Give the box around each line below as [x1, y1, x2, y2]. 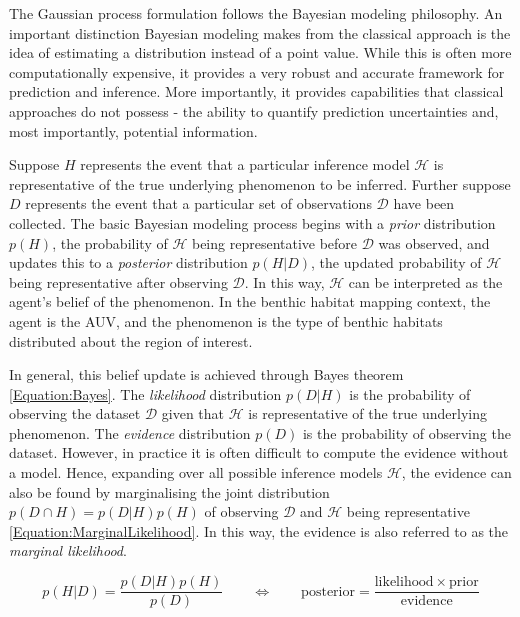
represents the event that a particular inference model [80, 154, 410, 175]
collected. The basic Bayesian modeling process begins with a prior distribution [9, 212, 496, 233]
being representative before [191, 232, 358, 253]
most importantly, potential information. [9, 120, 258, 141]
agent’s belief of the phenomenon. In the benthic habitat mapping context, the [9, 291, 491, 312]
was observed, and [378, 232, 490, 253]
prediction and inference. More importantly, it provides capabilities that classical [9, 81, 504, 102]
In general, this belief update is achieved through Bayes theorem [9, 364, 404, 385]
